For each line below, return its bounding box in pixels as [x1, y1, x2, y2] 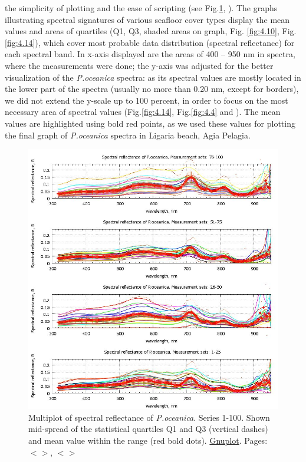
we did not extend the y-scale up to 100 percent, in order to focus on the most [5, 94, 288, 106]
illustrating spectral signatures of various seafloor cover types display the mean [5, 13, 290, 25]
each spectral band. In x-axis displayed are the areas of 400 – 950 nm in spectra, [5, 48, 295, 60]
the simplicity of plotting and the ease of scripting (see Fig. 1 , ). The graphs [5, 2, 278, 14]
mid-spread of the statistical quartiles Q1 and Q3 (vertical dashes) [28, 423, 268, 435]
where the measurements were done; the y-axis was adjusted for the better [5, 59, 274, 71]
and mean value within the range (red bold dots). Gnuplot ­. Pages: [28, 434, 268, 447]
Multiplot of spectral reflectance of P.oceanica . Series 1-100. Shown [28, 411, 270, 423]
